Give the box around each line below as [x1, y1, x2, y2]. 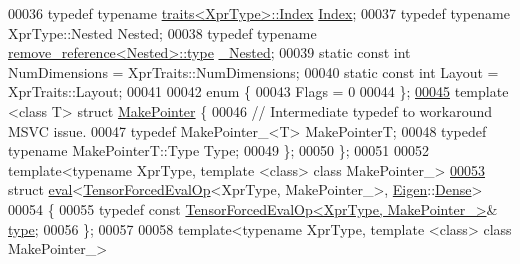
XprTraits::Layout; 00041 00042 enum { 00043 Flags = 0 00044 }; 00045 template [8, 81, 509, 102]
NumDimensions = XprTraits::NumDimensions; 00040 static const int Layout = [8, 61, 499, 82]
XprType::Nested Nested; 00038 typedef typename [8, 22, 317, 43]
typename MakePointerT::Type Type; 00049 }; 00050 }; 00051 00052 [8, 140, 429, 161]
